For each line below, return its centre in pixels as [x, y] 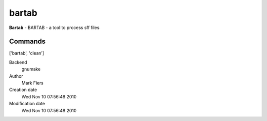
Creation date [23, 90]
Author [16, 76]
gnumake [31, 69]
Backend [18, 62]
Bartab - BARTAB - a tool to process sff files [54, 28]
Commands [27, 42]
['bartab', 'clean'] [27, 53]
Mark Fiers [33, 83]
